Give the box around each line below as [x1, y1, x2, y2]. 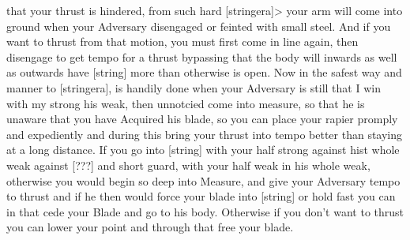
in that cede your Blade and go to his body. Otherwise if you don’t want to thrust [6, 203, 404, 219]
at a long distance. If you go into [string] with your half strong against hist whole [6, 141, 400, 158]
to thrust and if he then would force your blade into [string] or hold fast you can [6, 188, 396, 204]
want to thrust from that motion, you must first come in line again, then [6, 33, 359, 50]
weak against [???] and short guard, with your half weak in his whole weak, [6, 156, 371, 173]
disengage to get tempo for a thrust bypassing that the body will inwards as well [6, 48, 397, 65]
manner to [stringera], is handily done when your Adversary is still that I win [6, 79, 381, 96]
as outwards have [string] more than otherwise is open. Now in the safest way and [6, 64, 402, 81]
